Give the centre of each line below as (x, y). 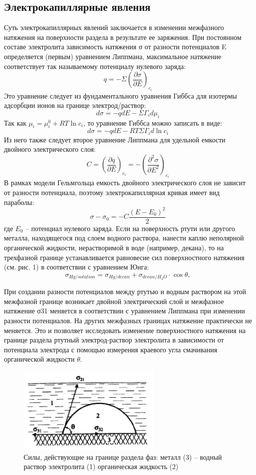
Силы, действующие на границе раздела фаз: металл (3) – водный (123, 457)
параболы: (19, 202)
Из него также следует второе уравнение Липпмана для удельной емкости (115, 139)
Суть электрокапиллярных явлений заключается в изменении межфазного (114, 27)
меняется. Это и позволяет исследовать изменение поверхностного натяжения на (125, 330)
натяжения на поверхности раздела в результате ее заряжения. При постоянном (123, 37)
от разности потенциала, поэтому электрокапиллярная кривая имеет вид (112, 192)
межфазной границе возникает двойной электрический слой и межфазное (114, 301)
